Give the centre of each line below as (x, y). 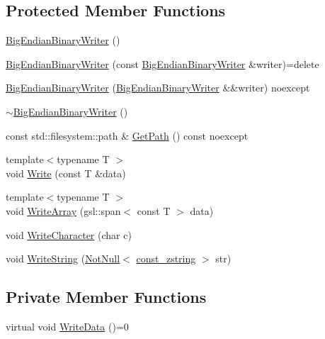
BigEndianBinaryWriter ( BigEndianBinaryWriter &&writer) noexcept (158, 88)
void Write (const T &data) (66, 173)
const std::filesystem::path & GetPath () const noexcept (127, 135)
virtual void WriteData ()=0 (67, 326)
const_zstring (166, 259)
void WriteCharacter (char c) (69, 234)
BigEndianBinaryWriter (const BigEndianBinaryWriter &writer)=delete (162, 63)
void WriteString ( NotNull (63, 259)
